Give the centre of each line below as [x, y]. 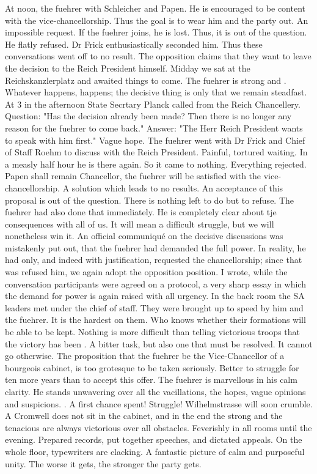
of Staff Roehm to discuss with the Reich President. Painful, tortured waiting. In [156, 152]
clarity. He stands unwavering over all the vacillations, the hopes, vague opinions [155, 391]
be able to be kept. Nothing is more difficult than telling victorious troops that [152, 332]
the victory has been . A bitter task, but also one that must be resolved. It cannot [159, 343]
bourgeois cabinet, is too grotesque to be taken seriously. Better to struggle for [152, 367]
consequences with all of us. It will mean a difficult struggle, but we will [140, 224]
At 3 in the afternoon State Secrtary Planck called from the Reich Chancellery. [153, 104]
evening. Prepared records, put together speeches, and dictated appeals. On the [154, 439]
